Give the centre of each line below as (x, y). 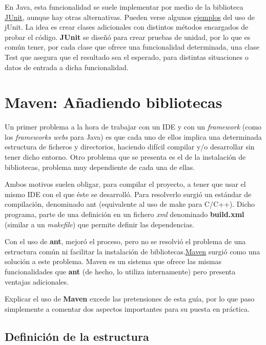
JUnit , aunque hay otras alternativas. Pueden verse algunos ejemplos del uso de (130, 17)
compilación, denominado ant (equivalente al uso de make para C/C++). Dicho (130, 204)
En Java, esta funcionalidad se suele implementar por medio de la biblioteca (124, 7)
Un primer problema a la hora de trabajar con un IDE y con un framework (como (133, 127)
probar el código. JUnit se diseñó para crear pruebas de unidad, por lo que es (128, 37)
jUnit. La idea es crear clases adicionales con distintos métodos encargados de (127, 27)
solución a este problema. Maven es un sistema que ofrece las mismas (113, 261)
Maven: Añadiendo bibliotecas (114, 102)
